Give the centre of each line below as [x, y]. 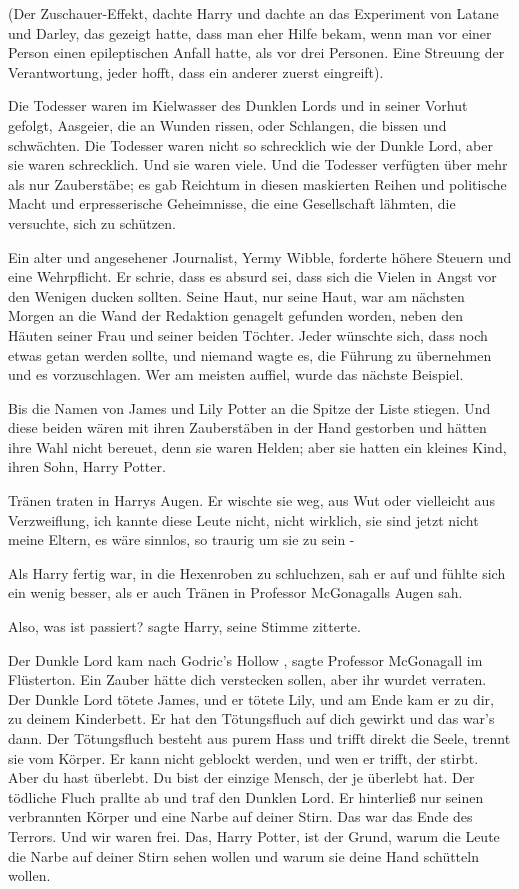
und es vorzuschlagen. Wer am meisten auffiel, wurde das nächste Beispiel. [236, 374]
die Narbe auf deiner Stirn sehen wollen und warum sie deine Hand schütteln [243, 855]
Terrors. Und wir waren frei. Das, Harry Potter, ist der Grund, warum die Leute [254, 835]
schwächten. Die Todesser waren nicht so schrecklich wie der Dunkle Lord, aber [250, 144]
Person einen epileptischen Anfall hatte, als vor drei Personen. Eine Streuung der [256, 52]
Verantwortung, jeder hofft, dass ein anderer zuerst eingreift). [196, 71]
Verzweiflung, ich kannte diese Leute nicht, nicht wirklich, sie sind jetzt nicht [243, 519]
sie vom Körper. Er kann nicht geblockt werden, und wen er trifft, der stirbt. [243, 757]
